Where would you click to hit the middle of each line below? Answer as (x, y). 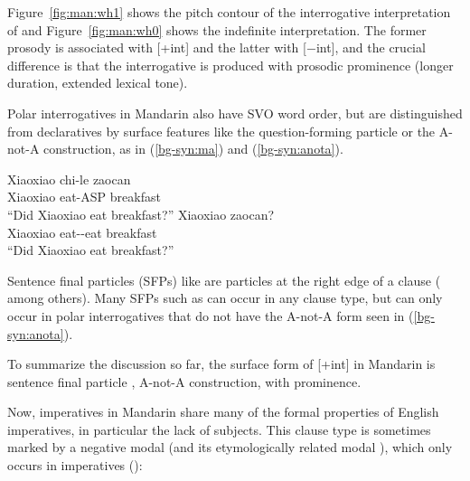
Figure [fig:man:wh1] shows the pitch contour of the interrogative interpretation (229, 12)
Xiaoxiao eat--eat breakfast (82, 232)
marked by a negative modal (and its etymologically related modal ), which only (230, 447)
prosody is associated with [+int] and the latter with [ (157, 47)
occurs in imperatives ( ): (75, 465)
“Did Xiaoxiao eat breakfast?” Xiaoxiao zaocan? (141, 214)
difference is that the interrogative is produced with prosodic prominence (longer (230, 65)
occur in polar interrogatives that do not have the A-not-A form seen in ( (211, 315)
